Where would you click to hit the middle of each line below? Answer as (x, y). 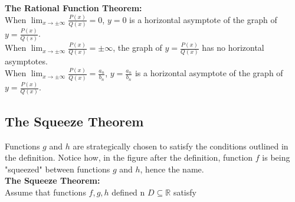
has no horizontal (233, 48)
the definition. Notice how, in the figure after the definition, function (129, 157)
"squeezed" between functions (58, 169)
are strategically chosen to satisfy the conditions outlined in (181, 146)
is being (276, 157)
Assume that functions (45, 192)
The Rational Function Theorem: (73, 8)
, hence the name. (172, 169)
